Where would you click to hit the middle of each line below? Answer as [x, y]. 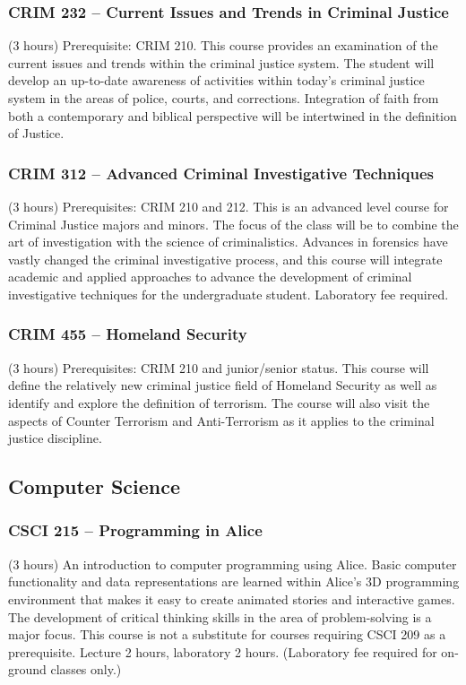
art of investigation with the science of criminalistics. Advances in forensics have [228, 242]
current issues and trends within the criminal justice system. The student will [221, 62]
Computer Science [95, 486]
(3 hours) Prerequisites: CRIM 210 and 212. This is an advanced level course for [229, 206]
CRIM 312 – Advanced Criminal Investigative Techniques [221, 173]
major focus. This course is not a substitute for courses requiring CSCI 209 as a [227, 634]
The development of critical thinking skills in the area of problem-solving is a [220, 616]
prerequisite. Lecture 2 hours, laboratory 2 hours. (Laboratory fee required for [223, 651]
